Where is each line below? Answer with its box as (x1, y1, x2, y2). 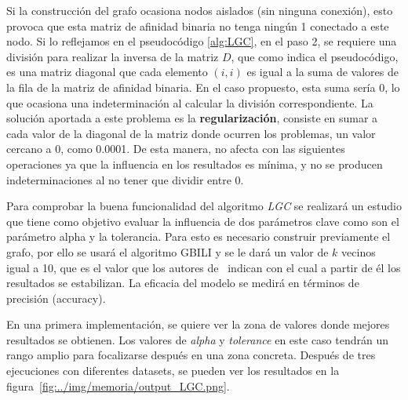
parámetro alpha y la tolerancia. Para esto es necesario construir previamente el (6, 228, 391, 245)
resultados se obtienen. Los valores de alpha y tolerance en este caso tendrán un (6, 331, 389, 347)
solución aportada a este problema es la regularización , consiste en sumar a (6, 110, 378, 126)
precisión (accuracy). (6, 289, 106, 306)
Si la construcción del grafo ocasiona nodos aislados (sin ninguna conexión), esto (6, 2, 393, 18)
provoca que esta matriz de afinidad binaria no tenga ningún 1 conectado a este (6, 17, 389, 34)
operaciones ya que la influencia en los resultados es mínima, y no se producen (6, 155, 383, 172)
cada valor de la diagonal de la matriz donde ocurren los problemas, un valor (6, 125, 376, 141)
